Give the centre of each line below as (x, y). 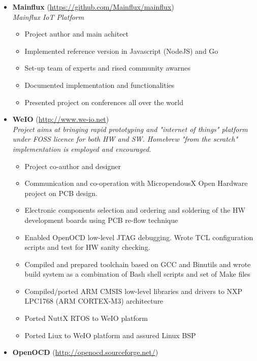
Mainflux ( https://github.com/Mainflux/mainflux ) (93, 7)
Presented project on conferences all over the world (104, 102)
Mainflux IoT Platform (48, 17)
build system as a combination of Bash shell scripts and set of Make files (137, 274)
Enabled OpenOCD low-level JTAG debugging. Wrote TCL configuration (139, 237)
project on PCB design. (61, 193)
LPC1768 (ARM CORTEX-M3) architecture (94, 301)
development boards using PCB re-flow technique (101, 220)
